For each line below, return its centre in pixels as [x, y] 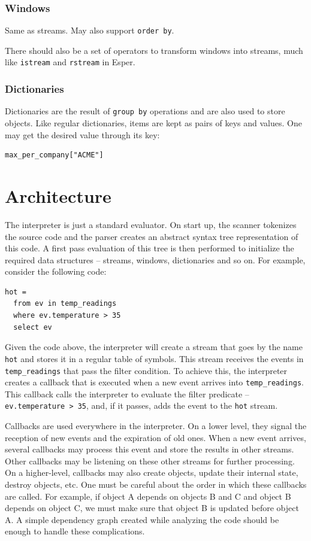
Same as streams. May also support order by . [90, 30]
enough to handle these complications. [75, 531]
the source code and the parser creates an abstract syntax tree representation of [152, 236]
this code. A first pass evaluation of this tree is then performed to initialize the [150, 248]
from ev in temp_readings [65, 304]
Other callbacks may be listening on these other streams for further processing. [150, 461]
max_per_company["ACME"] [54, 155]
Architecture [58, 195]
